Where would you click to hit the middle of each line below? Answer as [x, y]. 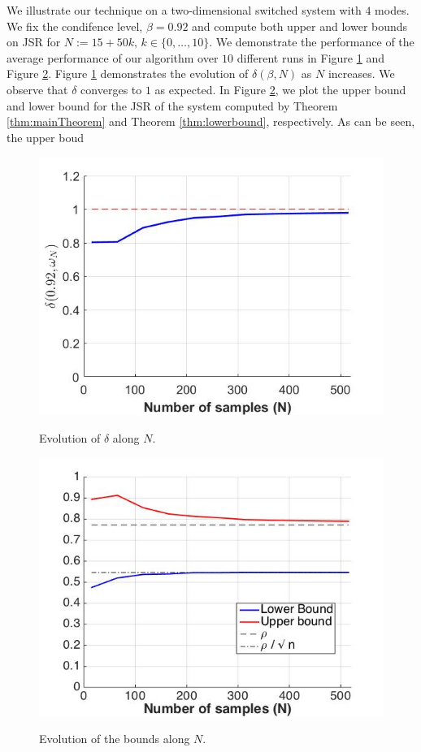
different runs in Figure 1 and [310, 57]
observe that [37, 89]
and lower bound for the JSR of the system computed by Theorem [172, 105]
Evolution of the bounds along [115, 739]
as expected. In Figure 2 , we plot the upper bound [280, 89]
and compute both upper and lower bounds [300, 26]
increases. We [361, 73]
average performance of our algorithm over [113, 57]
